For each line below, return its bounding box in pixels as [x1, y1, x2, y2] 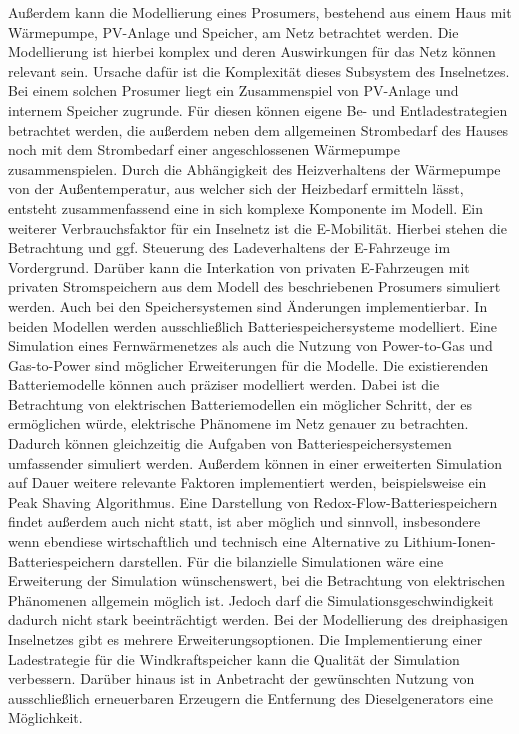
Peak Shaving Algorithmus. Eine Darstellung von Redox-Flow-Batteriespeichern [8, 491, 498, 512]
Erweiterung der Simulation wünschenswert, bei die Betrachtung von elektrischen [8, 570, 506, 591]
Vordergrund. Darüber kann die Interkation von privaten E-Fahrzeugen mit [8, 256, 470, 277]
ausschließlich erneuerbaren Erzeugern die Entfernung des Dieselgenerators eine [8, 687, 494, 708]
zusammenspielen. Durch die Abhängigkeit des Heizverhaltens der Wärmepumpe [8, 158, 501, 179]
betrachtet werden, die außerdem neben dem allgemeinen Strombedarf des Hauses [8, 119, 509, 140]
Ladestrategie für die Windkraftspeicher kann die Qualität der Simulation [8, 648, 460, 669]
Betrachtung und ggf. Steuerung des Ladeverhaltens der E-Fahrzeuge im [8, 237, 451, 258]
